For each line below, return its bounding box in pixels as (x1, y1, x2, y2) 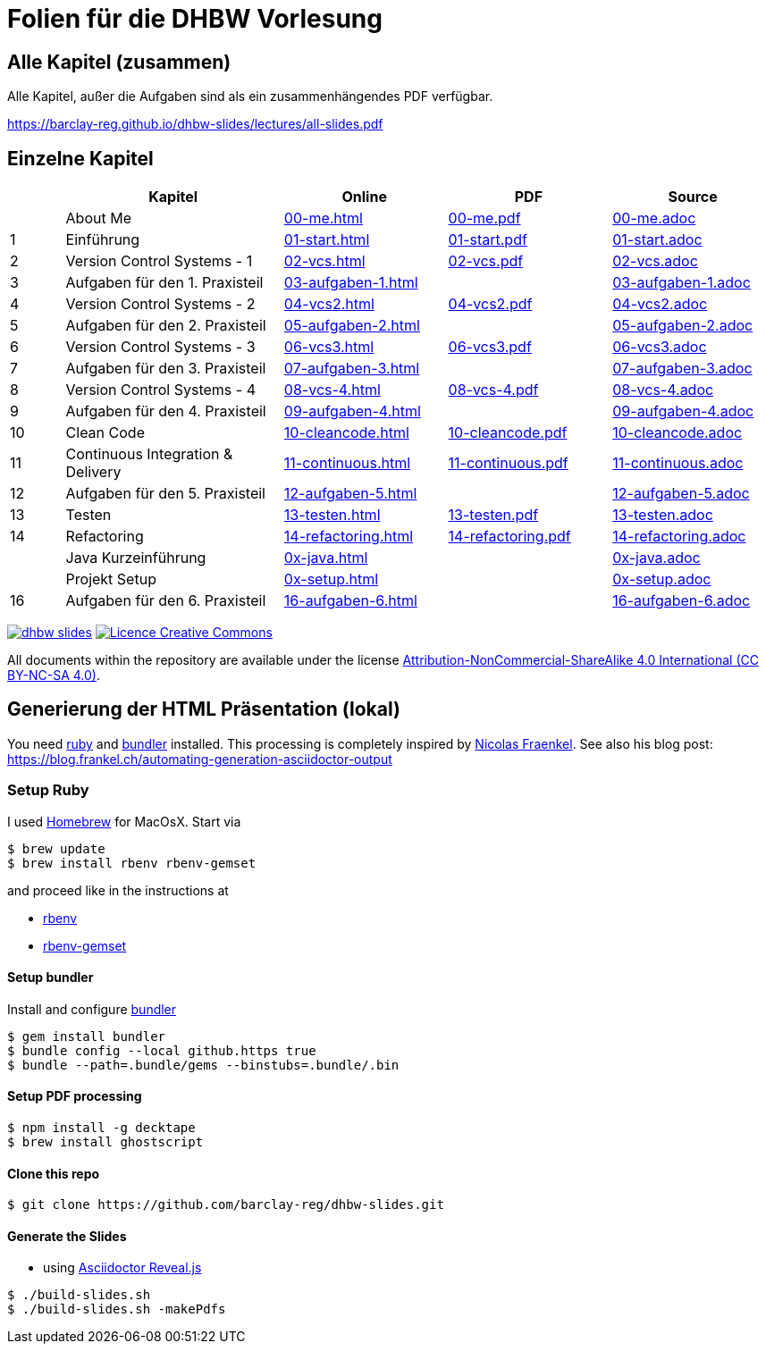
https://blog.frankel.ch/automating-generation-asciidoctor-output (7, 751, 392, 767)
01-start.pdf (448, 231, 527, 249)
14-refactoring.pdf (448, 527, 571, 546)
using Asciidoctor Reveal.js (43, 1260, 202, 1276)
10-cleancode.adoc (612, 424, 743, 442)
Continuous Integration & (65, 445, 233, 464)
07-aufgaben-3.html (283, 359, 420, 378)
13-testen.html (283, 506, 381, 524)
